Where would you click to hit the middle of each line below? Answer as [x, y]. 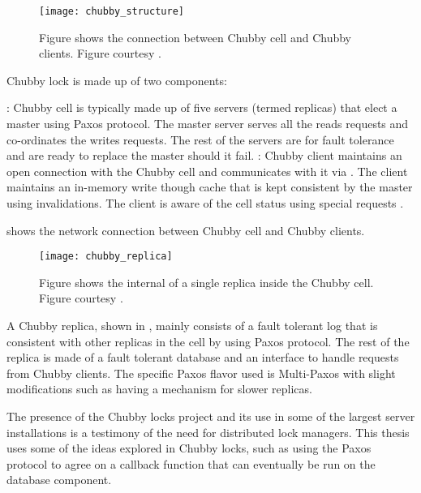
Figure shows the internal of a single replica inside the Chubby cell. [206, 282]
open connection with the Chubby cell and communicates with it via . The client [207, 171]
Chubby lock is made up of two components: [117, 80]
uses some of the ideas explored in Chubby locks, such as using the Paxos [189, 448]
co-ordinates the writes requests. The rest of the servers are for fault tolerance [200, 139]
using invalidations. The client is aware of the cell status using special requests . [205, 203]
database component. [59, 480]
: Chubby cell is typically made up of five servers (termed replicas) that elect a [202, 107]
